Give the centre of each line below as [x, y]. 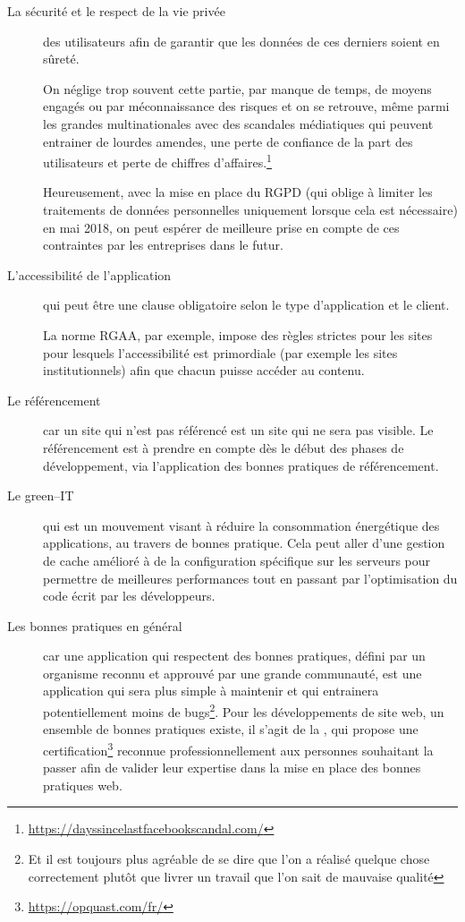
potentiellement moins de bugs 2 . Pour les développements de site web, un [244, 710]
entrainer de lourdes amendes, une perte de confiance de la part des [228, 141]
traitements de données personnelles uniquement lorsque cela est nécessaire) [250, 209]
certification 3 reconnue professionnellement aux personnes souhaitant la [238, 748]
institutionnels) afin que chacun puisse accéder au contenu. [204, 370]
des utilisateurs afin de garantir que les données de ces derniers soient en [241, 41]
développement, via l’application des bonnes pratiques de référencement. [241, 465]
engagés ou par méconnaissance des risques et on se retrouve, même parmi [246, 106]
